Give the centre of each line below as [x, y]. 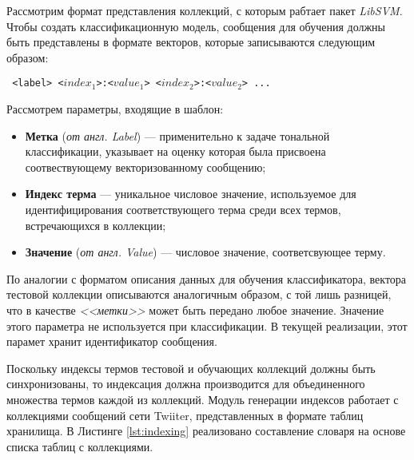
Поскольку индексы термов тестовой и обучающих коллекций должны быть [191, 368]
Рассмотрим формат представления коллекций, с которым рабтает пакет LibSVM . [205, 10]
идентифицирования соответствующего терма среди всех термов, [183, 209]
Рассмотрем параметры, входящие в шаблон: [115, 109]
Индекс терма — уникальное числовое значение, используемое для [191, 194]
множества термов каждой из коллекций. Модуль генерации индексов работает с [203, 399]
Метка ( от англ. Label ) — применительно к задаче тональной [177, 135]
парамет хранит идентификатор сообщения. [112, 341]
